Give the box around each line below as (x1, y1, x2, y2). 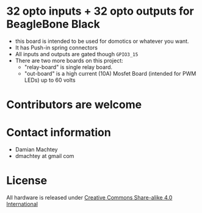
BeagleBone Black (6, 17, 101, 31)
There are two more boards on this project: (15, 57, 123, 64)
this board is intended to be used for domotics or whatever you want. (15, 37, 189, 45)
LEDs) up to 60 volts (24, 76, 76, 84)
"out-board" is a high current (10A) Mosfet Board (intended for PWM (24, 70, 197, 77)
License (6, 174, 48, 187)
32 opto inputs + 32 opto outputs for (6, 4, 194, 18)
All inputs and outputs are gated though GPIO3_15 (15, 50, 139, 57)
